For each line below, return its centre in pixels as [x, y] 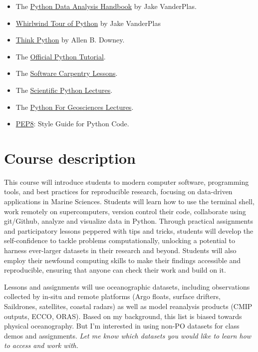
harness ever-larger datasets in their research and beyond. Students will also [120, 250]
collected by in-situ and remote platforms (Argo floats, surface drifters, [112, 296]
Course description [70, 158]
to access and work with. [41, 345]
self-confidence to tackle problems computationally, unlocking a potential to [120, 240]
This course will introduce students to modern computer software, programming [127, 181]
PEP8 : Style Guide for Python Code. [72, 124]
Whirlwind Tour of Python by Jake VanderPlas [88, 23]
